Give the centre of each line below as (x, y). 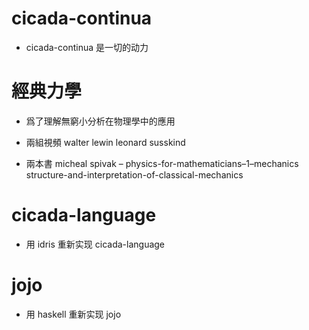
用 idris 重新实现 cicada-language (95, 244)
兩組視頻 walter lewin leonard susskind (105, 142)
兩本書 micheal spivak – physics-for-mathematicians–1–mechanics (162, 163)
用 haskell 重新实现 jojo (73, 314)
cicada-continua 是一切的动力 (87, 47)
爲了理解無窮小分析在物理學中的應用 (100, 121)
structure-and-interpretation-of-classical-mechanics (134, 174)
